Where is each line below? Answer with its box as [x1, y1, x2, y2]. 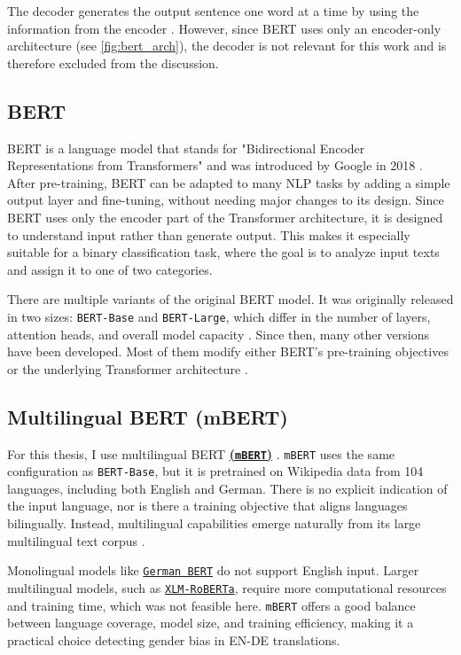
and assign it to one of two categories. [7, 260, 213, 278]
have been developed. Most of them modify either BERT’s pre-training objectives [7, 342, 449, 361]
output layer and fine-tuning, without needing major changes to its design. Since [7, 191, 444, 209]
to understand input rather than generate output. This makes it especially [7, 225, 410, 244]
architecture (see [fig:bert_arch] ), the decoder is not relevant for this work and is [7, 36, 447, 55]
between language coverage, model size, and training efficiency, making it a [7, 613, 414, 632]
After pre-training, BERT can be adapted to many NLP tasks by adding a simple [7, 173, 450, 191]
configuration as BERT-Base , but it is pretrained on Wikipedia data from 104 [7, 462, 424, 480]
